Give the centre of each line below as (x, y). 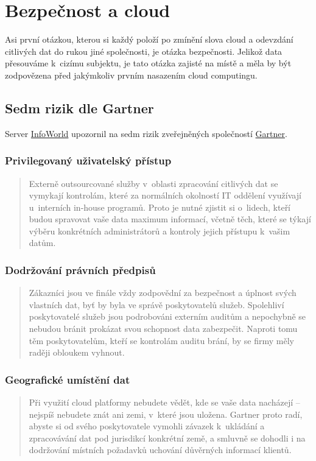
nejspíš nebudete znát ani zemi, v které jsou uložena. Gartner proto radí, (166, 414)
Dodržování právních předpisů (80, 270)
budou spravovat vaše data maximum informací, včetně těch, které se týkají (170, 219)
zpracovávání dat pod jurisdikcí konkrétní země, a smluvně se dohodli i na (167, 438)
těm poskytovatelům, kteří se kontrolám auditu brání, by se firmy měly (161, 340)
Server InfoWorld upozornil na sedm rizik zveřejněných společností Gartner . (146, 133)
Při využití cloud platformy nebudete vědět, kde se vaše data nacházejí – (164, 402)
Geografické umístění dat (68, 379)
